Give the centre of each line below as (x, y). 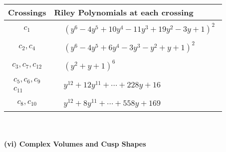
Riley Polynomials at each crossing (124, 12)
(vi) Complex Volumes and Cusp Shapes (75, 144)
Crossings (27, 12)
